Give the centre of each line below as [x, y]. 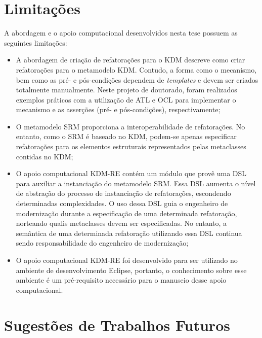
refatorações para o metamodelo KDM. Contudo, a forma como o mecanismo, [136, 69]
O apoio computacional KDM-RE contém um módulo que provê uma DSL [131, 173]
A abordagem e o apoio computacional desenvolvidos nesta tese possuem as [121, 33]
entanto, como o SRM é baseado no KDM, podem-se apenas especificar [126, 136]
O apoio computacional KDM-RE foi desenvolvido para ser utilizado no [127, 260]
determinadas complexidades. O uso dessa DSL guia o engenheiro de [122, 203]
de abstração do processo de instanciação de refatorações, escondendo [123, 193]
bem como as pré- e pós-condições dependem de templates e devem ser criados [137, 79]
